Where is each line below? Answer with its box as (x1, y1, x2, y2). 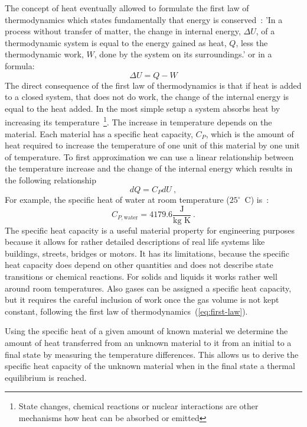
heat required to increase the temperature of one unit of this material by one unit (5, 139, 300, 151)
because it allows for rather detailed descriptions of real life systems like (5, 235, 265, 248)
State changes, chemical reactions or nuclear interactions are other (18, 400, 259, 412)
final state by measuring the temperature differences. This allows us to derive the (5, 348, 299, 360)
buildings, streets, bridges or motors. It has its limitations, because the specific (5, 247, 289, 259)
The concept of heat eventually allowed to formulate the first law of (5, 2, 249, 14)
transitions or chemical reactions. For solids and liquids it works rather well (5, 270, 277, 283)
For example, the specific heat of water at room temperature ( (5, 193, 230, 206)
